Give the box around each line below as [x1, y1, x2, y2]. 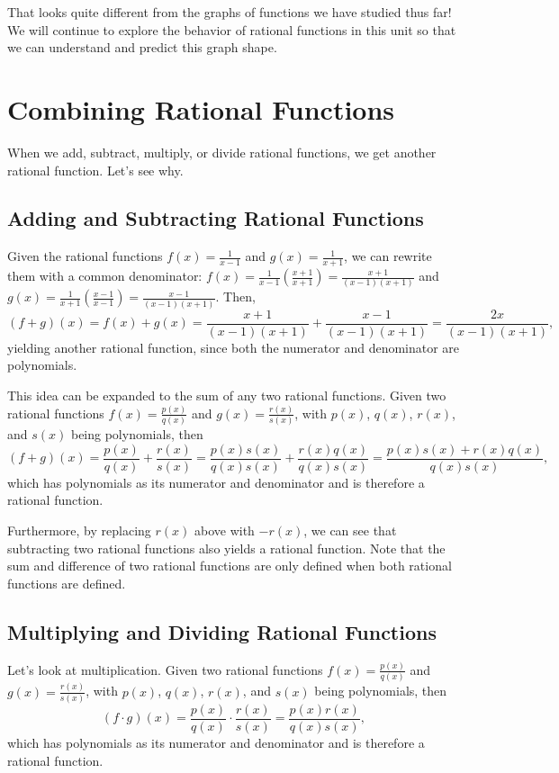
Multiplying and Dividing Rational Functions [7, 617, 437, 645]
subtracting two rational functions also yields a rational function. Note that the [7, 538, 446, 557]
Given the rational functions [7, 247, 163, 265]
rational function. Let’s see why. [7, 160, 184, 179]
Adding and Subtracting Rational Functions [7, 204, 424, 232]
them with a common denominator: [7, 266, 203, 285]
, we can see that [303, 521, 397, 540]
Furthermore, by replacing [7, 521, 151, 540]
